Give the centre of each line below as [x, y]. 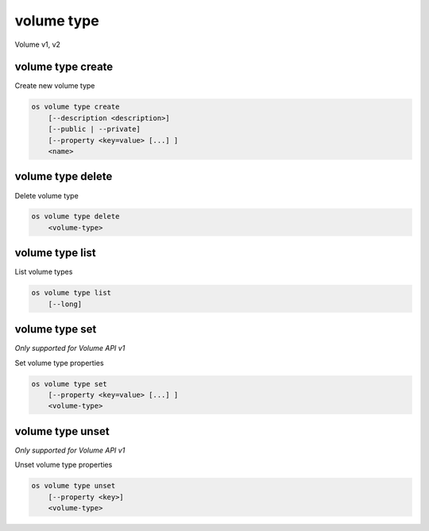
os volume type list [71, 293]
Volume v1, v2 [38, 44]
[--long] [65, 304]
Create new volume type [55, 86]
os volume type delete [75, 217]
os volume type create [75, 107]
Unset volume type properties [64, 465]
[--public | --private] [94, 129]
